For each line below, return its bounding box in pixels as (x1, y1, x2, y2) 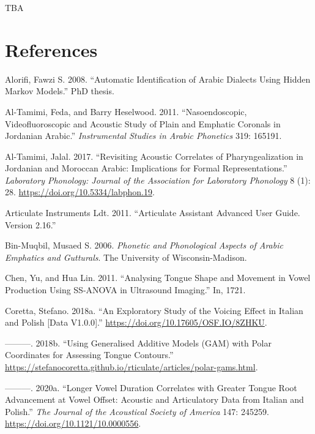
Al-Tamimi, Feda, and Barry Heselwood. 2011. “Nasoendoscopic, (5, 105, 247, 118)
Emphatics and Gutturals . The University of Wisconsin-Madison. (5, 250, 247, 263)
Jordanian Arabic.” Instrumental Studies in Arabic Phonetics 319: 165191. (5, 129, 282, 142)
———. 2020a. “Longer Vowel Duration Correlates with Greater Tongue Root (5, 381, 297, 394)
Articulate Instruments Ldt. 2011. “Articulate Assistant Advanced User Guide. (5, 206, 300, 219)
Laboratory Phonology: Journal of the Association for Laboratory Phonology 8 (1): (5, 173, 311, 186)
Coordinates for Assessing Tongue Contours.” (5, 348, 174, 361)
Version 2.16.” (5, 218, 56, 231)
